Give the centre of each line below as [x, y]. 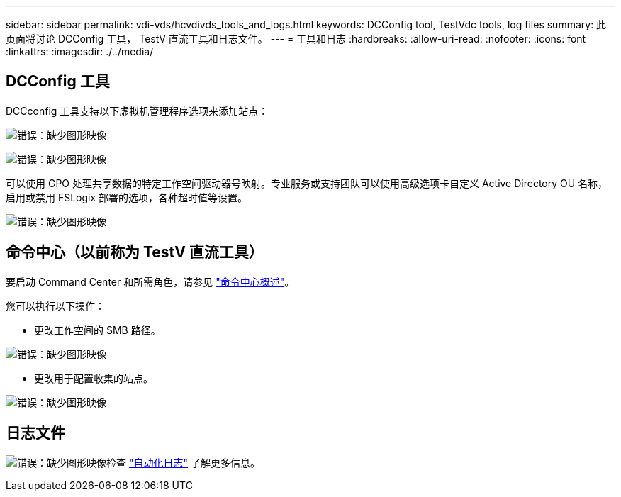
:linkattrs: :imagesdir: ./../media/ [80, 51]
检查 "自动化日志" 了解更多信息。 [183, 462]
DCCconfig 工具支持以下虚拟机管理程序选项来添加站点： [137, 111]
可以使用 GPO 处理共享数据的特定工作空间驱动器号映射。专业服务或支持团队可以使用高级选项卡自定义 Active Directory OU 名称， [307, 183]
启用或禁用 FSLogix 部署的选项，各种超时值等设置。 [127, 197]
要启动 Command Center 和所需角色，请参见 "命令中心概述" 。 [150, 281]
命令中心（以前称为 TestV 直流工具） [135, 252]
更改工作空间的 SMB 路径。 [97, 330]
